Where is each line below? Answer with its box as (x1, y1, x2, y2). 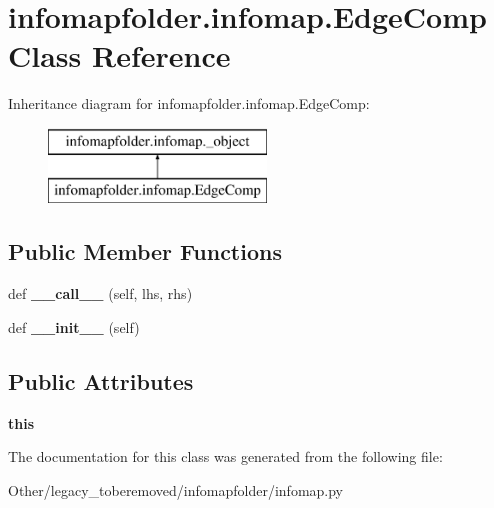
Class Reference (8, 35, 231, 76)
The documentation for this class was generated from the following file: (8, 446, 443, 467)
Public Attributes (8, 365, 194, 396)
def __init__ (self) (8, 316, 140, 337)
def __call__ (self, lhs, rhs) (8, 283, 193, 304)
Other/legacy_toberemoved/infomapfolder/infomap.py (8, 479, 344, 500)
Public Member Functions (8, 236, 282, 267)
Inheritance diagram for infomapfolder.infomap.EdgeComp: (8, 93, 370, 114)
